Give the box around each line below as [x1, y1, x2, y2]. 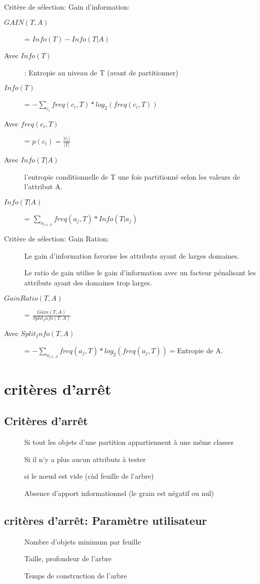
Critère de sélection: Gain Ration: [4, 233, 109, 244]
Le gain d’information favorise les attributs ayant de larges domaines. [24, 250, 240, 261]
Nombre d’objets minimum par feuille [24, 536, 141, 547]
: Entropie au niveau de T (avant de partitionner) [24, 67, 178, 77]
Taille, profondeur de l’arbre [24, 553, 112, 564]
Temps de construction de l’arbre [24, 570, 127, 580]
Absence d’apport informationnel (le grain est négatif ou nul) [24, 487, 214, 498]
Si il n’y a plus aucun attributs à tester [24, 453, 146, 464]
